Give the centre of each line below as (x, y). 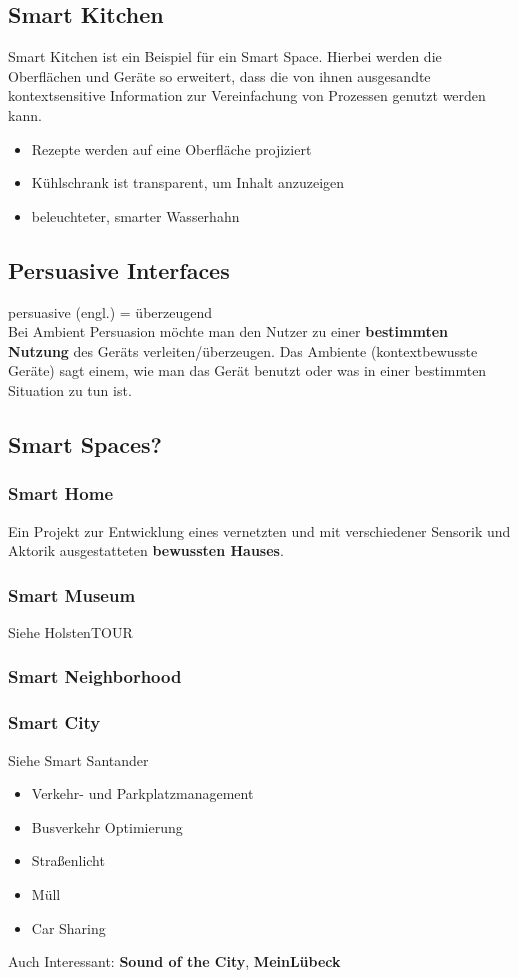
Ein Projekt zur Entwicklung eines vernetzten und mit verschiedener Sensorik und (259, 530)
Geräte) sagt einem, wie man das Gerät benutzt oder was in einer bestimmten (247, 370)
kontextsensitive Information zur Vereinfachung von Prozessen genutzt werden (247, 95)
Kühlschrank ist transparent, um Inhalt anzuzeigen (188, 182)
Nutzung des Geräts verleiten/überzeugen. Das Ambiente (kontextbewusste (243, 350)
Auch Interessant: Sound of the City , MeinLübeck (174, 961)
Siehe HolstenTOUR (70, 631)
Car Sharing (68, 927)
